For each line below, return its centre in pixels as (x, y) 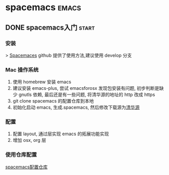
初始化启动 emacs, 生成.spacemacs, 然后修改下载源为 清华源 (76, 107)
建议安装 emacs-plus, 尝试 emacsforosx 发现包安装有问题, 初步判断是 (86, 88)
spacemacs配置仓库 (26, 167)
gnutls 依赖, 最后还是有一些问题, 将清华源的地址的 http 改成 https (87, 95)
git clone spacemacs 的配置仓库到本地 (53, 101)
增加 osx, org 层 (29, 140)
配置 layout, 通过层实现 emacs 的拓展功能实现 (61, 134)
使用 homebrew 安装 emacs (42, 82)
